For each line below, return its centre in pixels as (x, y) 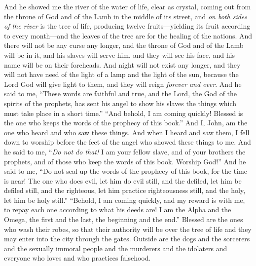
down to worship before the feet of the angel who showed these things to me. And (128, 142)
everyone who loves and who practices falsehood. (77, 258)
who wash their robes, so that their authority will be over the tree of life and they (128, 229)
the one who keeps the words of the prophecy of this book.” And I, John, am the (126, 123)
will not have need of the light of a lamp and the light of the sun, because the (121, 74)
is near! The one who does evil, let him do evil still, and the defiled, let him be (123, 180)
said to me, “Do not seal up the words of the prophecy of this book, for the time (126, 171)
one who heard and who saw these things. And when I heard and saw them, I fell (127, 132)
